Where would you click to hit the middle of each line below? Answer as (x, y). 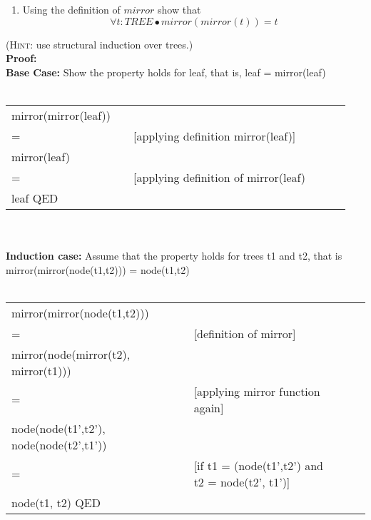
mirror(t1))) (41, 370)
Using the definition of (71, 9)
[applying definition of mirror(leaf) (219, 177)
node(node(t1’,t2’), (59, 428)
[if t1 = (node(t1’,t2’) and (259, 465)
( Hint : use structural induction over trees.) (100, 44)
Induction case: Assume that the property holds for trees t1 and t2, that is (174, 256)
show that (179, 9)
